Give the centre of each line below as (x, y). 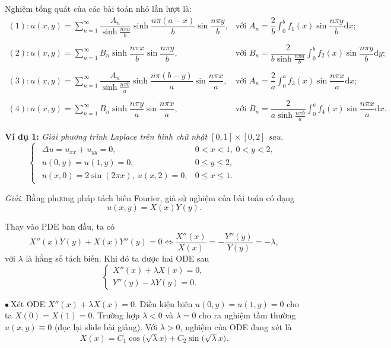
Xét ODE (28, 303)
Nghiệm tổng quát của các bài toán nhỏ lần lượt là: (98, 8)
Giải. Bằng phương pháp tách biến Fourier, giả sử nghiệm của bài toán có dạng (150, 197)
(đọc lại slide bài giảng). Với (106, 326)
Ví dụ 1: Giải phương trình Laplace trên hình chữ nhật (106, 136)
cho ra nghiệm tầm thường (247, 315)
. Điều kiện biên (163, 303)
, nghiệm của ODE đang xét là (236, 326)
